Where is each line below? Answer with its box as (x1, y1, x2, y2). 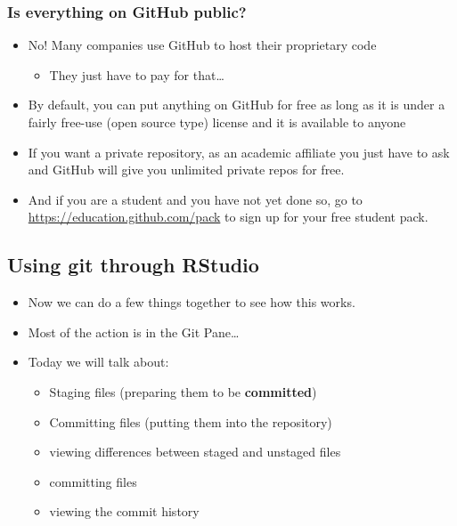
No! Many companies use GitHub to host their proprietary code (28, 36, 377, 54)
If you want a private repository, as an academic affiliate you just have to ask (28, 142, 450, 161)
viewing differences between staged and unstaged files (49, 442, 341, 461)
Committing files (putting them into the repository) (49, 412, 332, 431)
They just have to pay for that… (49, 65, 224, 84)
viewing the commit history (49, 502, 200, 521)
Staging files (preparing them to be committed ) (49, 382, 317, 401)
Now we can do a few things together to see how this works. (28, 293, 355, 312)
